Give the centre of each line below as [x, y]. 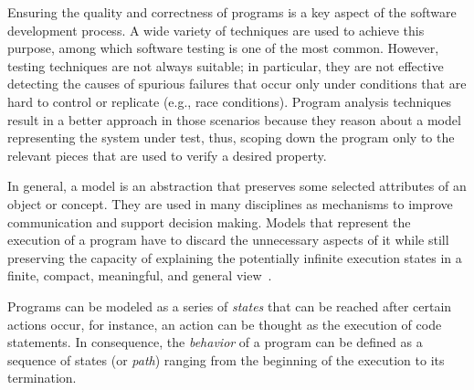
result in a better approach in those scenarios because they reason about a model [234, 119]
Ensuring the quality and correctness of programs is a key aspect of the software [232, 12]
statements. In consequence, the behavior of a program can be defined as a [215, 342]
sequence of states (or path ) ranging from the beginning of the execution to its [226, 359]
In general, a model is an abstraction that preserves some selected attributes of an [237, 186]
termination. [42, 378]
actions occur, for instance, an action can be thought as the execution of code [225, 324]
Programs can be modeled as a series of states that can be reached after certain [230, 306]
